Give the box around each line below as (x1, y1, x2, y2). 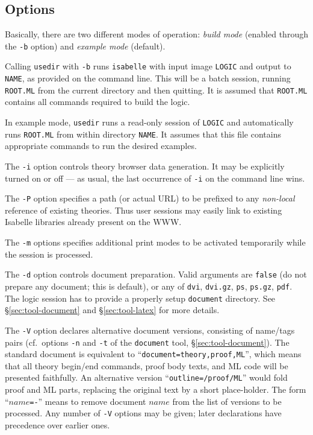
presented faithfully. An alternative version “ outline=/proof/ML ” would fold (5, 371, 288, 384)
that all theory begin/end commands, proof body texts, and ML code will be (5, 359, 288, 372)
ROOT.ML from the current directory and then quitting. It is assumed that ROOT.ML (5, 83, 308, 96)
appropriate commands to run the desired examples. (5, 139, 197, 152)
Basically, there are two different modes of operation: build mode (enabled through (5, 28, 308, 40)
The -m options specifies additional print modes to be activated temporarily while (5, 236, 306, 249)
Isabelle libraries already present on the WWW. (5, 215, 182, 228)
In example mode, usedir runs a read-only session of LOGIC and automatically (5, 116, 294, 129)
